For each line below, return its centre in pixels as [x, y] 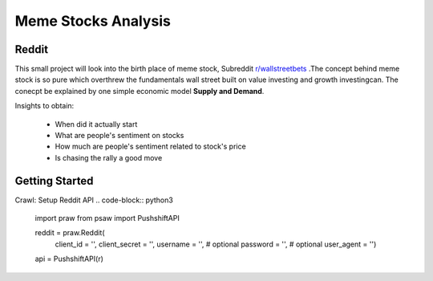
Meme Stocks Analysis [93, 21]
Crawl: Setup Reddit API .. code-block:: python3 [94, 200]
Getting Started [54, 181]
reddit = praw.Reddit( [70, 233]
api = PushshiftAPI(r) [69, 259]
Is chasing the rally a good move [109, 157]
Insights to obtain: [45, 106]
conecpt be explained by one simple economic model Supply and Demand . [140, 91]
